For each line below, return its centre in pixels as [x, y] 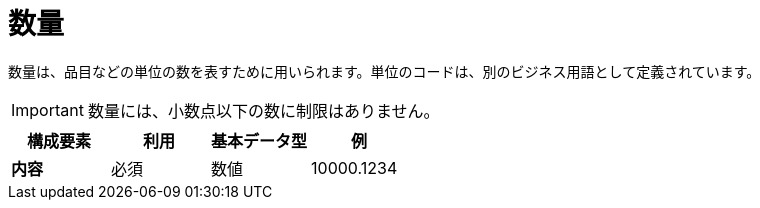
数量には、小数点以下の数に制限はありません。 [263, 110]
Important [47, 109]
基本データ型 [259, 140]
